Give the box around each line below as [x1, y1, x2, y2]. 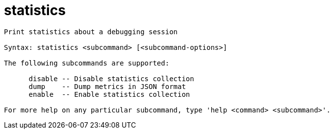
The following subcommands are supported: [4, 59, 170, 67]
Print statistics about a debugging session [4, 27, 178, 36]
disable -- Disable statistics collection [28, 74, 194, 83]
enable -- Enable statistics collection [28, 90, 190, 98]
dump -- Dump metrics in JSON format [28, 82, 186, 90]
